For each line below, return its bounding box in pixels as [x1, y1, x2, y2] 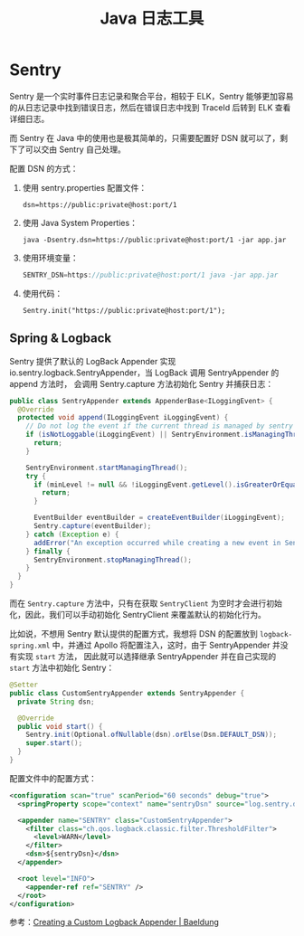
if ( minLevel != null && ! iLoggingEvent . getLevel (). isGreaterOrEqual [33, 480, 301, 489]
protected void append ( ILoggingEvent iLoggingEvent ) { [17, 413, 229, 422]
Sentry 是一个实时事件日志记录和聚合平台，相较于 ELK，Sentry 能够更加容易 [9, 90, 294, 101]
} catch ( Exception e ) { [25, 530, 119, 539]
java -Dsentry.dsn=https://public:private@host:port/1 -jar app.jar [22, 235, 287, 244]
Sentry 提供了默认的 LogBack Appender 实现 [9, 355, 176, 366]
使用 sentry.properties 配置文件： [22, 182, 147, 193]
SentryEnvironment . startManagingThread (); [25, 463, 188, 472]
